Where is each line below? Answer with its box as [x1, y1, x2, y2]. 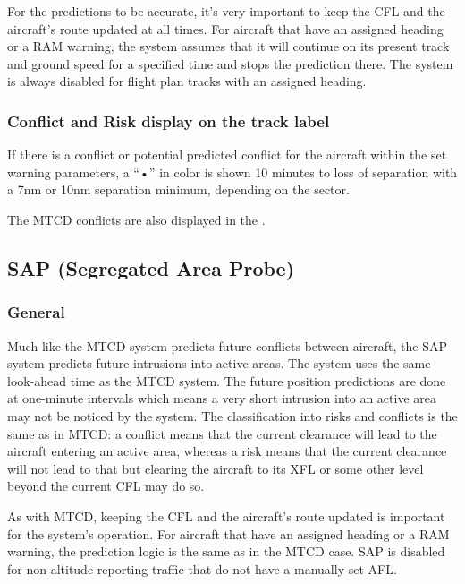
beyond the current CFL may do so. [7, 477, 205, 495]
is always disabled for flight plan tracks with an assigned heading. [7, 72, 367, 90]
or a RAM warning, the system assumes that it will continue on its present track [7, 37, 450, 56]
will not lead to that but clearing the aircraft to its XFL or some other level [7, 459, 424, 477]
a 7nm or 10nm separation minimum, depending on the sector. [7, 180, 350, 199]
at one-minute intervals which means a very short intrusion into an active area [7, 389, 436, 408]
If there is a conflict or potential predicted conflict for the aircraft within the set [7, 145, 447, 164]
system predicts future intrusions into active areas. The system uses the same [7, 354, 431, 373]
